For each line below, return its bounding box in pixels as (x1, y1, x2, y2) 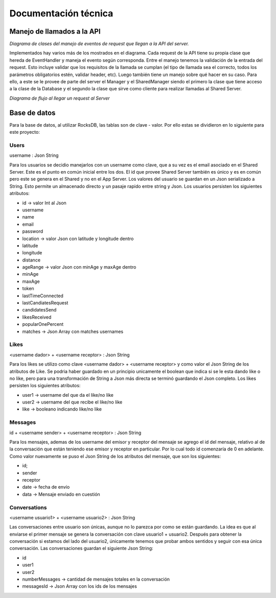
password (22, 228, 43, 234)
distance (22, 257, 41, 263)
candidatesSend (22, 307, 57, 313)
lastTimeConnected (22, 293, 64, 299)
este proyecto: (9, 129, 40, 135)
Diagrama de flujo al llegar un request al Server (9, 95, 110, 101)
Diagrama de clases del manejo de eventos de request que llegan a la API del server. (9, 41, 189, 47)
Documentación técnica (9, 8, 113, 19)
